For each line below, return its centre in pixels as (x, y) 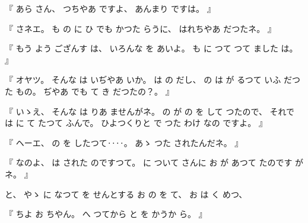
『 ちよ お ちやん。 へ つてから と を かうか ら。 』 (106, 214)
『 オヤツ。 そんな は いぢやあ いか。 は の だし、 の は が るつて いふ (143, 80)
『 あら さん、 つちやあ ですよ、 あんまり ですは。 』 (110, 8)
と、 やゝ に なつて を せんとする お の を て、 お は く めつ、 (126, 194)
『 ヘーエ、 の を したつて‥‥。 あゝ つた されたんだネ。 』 (124, 142)
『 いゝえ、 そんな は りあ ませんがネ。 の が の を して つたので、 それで (150, 111)
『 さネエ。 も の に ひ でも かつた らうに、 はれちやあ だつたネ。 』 (140, 28)
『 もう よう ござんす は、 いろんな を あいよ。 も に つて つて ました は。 (151, 48)
